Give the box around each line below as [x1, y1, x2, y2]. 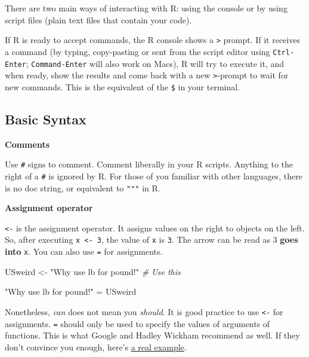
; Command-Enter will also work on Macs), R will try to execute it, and [26, 57, 285, 69]
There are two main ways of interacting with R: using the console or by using [5, 2, 288, 14]
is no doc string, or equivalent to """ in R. [5, 181, 160, 194]
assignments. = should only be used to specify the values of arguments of [5, 317, 270, 329]
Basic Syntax [5, 109, 86, 128]
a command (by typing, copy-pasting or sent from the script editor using [5, 45, 270, 57]
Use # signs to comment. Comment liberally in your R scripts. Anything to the [5, 158, 293, 170]
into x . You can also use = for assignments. [5, 245, 163, 258]
